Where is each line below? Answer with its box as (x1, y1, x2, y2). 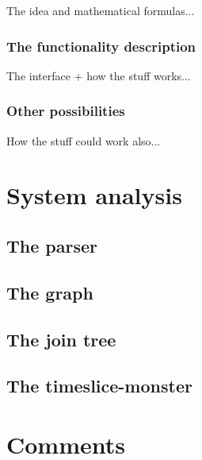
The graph (6, 280, 93, 304)
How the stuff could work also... (6, 132, 161, 149)
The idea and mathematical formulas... (6, 2, 195, 18)
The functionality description (6, 36, 196, 56)
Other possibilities (6, 101, 125, 121)
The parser (6, 233, 97, 257)
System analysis (6, 179, 182, 211)
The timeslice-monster (6, 373, 192, 398)
